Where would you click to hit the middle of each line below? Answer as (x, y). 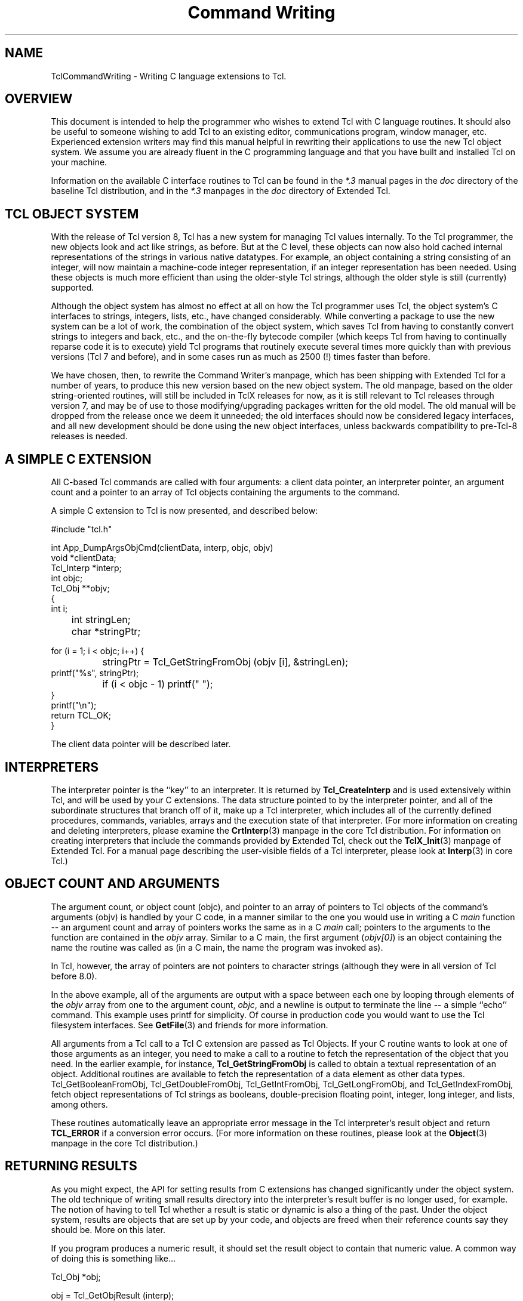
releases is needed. (89, 436)
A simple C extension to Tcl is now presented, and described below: (184, 511)
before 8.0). (74, 976)
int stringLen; (101, 620)
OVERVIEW (39, 99)
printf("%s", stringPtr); (95, 673)
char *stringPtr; (106, 632)
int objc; (67, 578)
